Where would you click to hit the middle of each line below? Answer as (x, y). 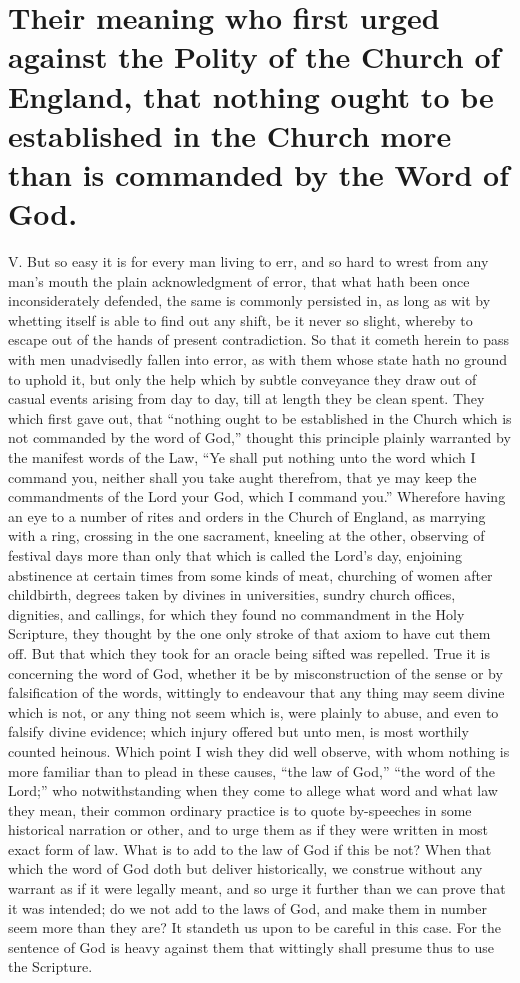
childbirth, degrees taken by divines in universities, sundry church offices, (232, 594)
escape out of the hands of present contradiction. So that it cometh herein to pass (258, 339)
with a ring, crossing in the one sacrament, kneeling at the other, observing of (246, 535)
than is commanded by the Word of (259, 173)
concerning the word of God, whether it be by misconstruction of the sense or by (255, 672)
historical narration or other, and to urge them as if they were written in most (248, 829)
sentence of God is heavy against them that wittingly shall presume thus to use (251, 946)
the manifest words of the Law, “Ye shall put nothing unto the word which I (242, 457)
